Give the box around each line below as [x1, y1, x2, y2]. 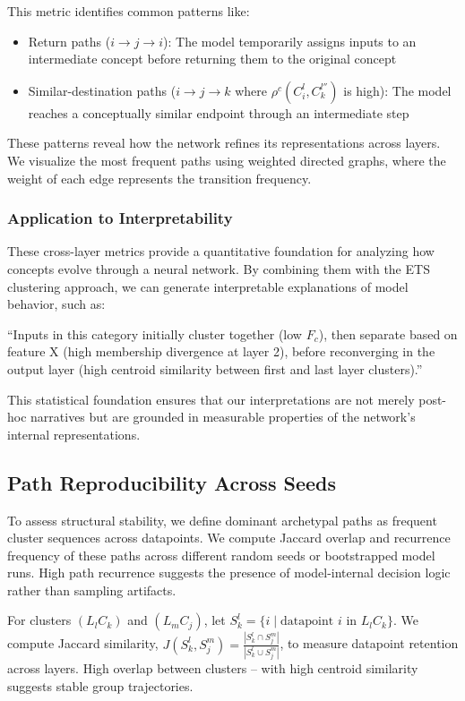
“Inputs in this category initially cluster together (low [7, 324, 302, 343]
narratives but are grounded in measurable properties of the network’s [30, 407, 416, 426]
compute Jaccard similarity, [7, 634, 159, 653]
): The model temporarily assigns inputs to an [163, 31, 417, 50]
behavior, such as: [7, 295, 106, 313]
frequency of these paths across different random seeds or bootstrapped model [7, 545, 435, 564]
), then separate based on [318, 324, 458, 343]
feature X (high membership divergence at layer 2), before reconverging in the [7, 342, 435, 361]
